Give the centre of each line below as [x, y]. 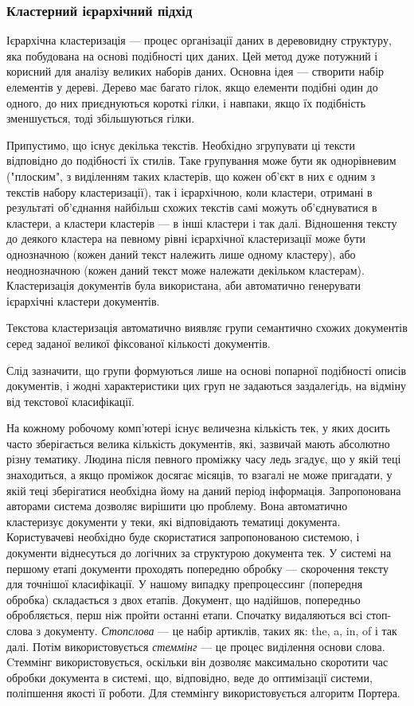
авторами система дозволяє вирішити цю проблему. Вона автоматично [177, 506]
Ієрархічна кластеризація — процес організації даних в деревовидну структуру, [199, 40]
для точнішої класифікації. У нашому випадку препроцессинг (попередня [185, 584]
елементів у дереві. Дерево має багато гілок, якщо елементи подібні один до [192, 87]
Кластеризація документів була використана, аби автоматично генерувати [184, 285]
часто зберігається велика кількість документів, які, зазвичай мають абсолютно [198, 443]
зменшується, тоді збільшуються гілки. [101, 118]
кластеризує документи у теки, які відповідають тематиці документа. [174, 521]
